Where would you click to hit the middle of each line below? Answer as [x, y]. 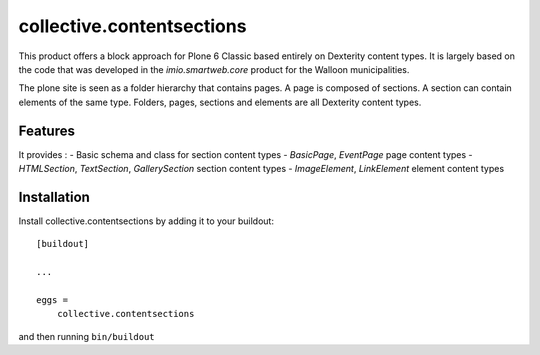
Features [46, 130]
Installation [54, 196]
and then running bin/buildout [86, 336]
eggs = [52, 299]
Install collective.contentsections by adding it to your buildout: [146, 221]
